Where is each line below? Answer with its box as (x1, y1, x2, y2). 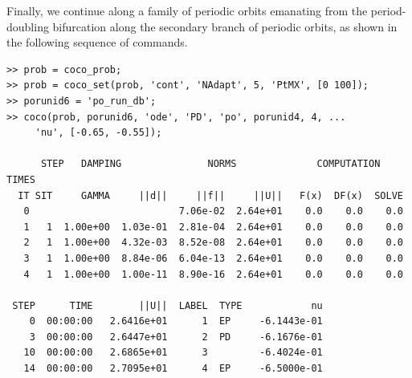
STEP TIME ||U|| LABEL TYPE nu (12, 299, 323, 311)
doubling (6, 18, 49, 35)
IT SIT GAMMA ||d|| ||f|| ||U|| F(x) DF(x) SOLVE (18, 189, 403, 201)
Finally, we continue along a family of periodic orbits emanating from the (6, 2, 368, 18)
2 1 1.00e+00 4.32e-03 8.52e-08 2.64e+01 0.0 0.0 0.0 (23, 237, 403, 249)
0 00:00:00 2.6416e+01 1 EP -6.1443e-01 (29, 315, 323, 327)
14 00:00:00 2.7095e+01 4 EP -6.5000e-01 (23, 363, 323, 375)
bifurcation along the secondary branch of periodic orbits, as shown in (52, 18, 398, 35)
